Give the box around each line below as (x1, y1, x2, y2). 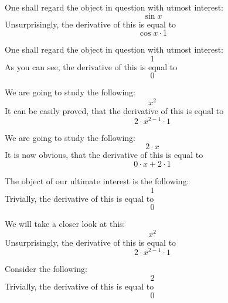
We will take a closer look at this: (5, 218, 125, 230)
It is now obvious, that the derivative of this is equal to (5, 149, 203, 161)
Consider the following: (5, 263, 87, 275)
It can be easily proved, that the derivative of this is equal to (5, 105, 224, 117)
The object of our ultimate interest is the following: (5, 174, 189, 187)
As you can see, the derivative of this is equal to (5, 60, 178, 73)
